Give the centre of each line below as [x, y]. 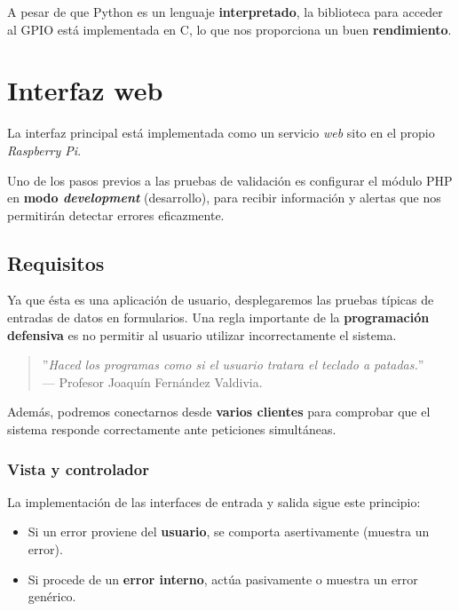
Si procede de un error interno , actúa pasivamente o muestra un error [223, 579]
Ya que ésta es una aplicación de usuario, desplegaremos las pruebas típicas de [221, 300]
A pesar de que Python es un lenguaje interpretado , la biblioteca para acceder [225, 12]
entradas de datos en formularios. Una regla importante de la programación [218, 317]
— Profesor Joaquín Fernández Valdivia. [152, 381]
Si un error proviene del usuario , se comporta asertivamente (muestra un [229, 532]
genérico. [52, 596]
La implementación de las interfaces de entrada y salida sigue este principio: [214, 501]
